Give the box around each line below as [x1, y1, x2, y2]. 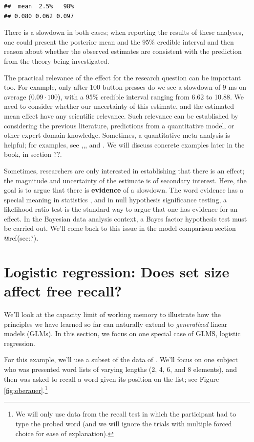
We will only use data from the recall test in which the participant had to [15, 409, 236, 419]
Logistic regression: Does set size [4, 261, 230, 281]
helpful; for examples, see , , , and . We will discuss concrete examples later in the [4, 139, 245, 149]
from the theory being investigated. [4, 55, 109, 66]
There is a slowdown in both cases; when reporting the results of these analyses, [4, 27, 244, 37]
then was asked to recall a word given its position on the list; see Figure [4, 373, 219, 384]
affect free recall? [4, 281, 122, 301]
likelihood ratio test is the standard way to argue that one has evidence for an [4, 204, 238, 214]
